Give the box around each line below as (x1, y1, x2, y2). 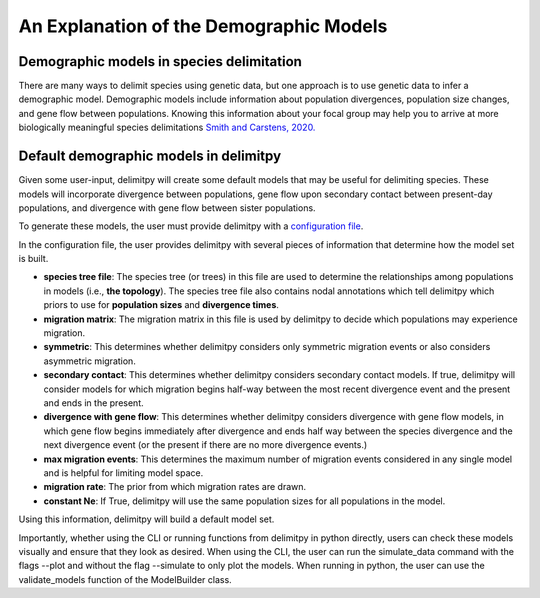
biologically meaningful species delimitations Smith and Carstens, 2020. (18, 121, 316, 134)
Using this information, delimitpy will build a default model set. (18, 513, 275, 525)
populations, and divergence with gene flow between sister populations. (18, 201, 316, 214)
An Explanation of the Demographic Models (18, 15, 388, 37)
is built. (18, 253, 49, 265)
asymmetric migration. (43, 355, 137, 367)
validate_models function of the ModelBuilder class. (18, 573, 232, 585)
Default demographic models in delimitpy (18, 148, 282, 165)
